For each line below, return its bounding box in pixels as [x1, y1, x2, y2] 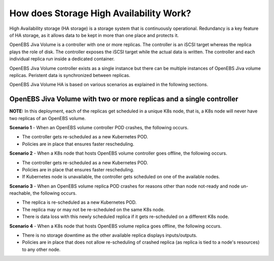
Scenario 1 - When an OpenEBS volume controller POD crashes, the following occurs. [9, 124, 189, 130]
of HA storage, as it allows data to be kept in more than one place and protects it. [9, 32, 179, 38]
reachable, [9, 190, 32, 196]
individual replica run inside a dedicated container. [9, 56, 115, 62]
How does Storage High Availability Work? [9, 8, 191, 19]
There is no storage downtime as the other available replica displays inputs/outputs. [22, 232, 197, 238]
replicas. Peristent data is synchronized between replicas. [9, 72, 130, 78]
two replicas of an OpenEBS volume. [9, 115, 86, 121]
